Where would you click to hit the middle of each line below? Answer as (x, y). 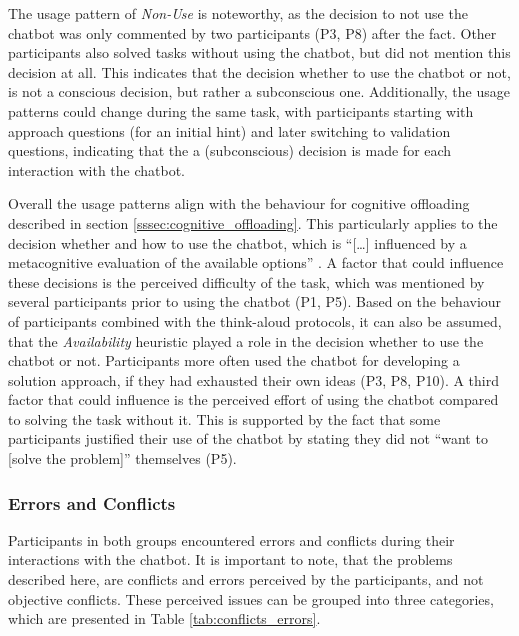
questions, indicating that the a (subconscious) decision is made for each (230, 150)
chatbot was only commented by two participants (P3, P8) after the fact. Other (252, 32)
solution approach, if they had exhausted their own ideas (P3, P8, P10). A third (253, 379)
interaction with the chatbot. (97, 169)
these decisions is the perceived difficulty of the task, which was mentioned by (246, 281)
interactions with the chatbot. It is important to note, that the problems (230, 559)
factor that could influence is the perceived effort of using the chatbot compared (253, 399)
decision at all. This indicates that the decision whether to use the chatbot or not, (259, 71)
